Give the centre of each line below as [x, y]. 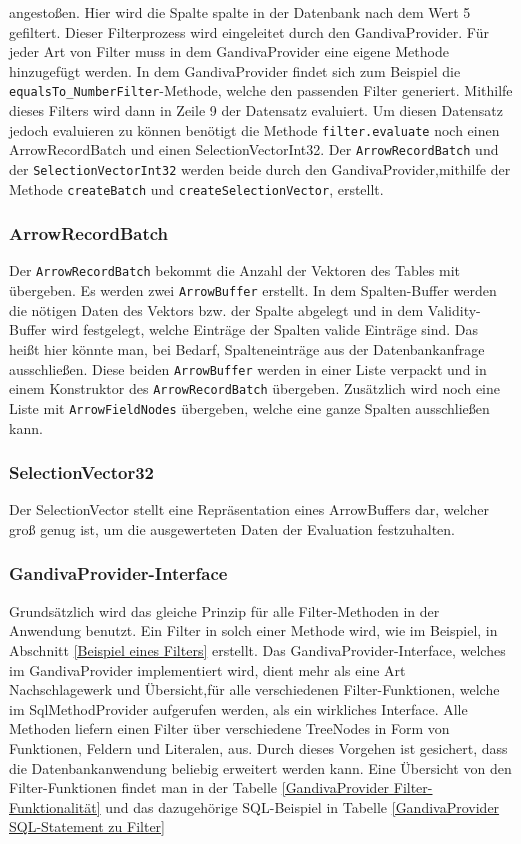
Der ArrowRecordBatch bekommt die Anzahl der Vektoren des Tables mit [234, 270]
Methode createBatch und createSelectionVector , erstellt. [196, 188]
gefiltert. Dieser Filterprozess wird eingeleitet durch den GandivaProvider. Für [249, 31]
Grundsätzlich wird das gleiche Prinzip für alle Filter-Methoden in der [224, 610]
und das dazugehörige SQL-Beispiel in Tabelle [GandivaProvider [302, 806]
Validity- [454, 309]
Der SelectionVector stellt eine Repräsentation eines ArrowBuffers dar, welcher [249, 509]
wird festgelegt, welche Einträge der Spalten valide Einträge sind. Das [265, 329]
